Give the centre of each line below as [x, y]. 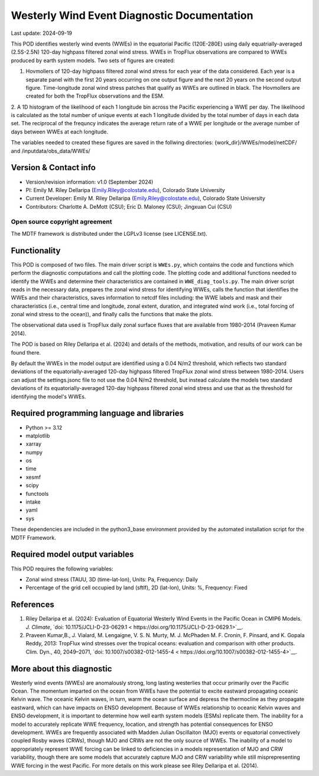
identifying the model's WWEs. [48, 397]
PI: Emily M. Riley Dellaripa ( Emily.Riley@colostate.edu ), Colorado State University [126, 190]
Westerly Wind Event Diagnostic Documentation [132, 15]
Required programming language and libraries [97, 413]
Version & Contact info [53, 168]
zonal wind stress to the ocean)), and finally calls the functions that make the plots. [112, 314]
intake [33, 502]
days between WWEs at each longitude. [60, 132]
